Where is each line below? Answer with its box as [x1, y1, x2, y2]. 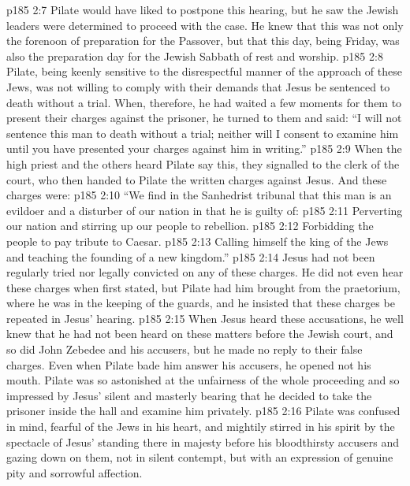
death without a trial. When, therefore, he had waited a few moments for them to [6, 94, 402, 110]
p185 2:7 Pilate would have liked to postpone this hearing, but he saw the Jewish [6, 2, 399, 17]
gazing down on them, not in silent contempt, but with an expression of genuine [6, 449, 393, 466]
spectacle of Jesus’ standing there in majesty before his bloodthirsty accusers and [6, 433, 400, 450]
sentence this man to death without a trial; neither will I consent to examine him [6, 124, 399, 141]
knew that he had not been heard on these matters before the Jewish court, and [6, 325, 393, 342]
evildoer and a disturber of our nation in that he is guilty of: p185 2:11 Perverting [6, 202, 403, 218]
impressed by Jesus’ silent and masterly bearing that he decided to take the [6, 387, 372, 403]
